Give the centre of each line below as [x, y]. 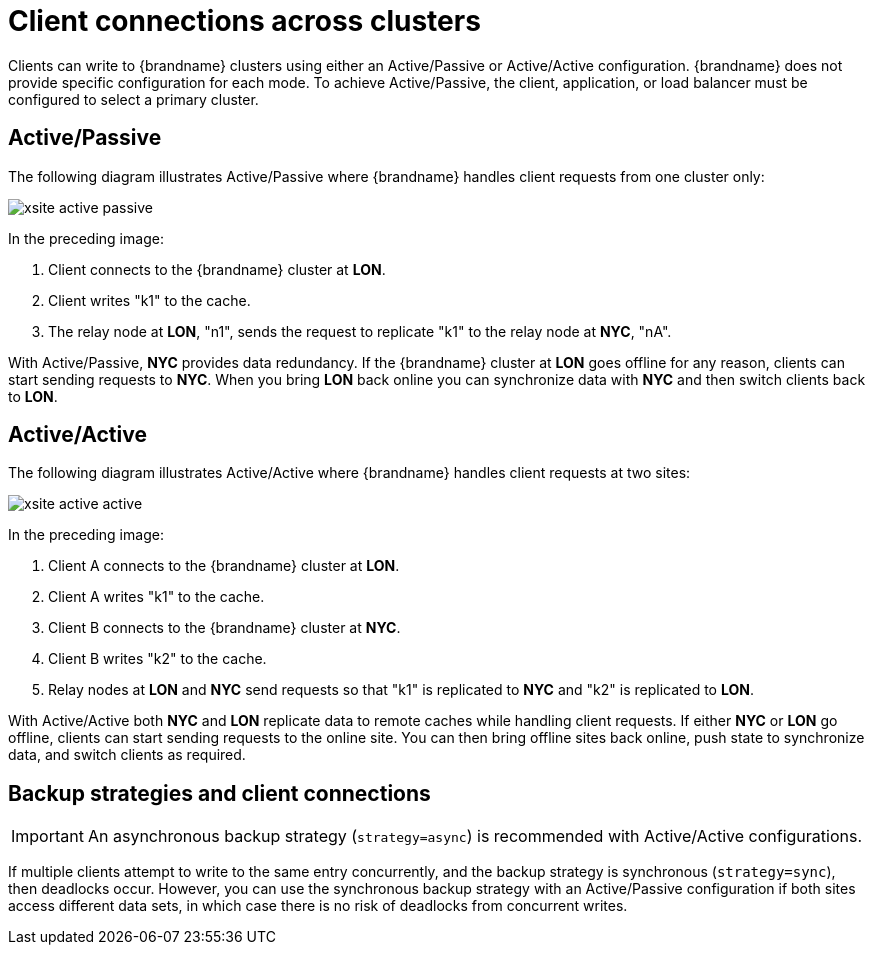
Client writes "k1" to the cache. [149, 300]
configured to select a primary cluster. [133, 99]
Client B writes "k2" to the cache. [157, 659]
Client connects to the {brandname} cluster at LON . [217, 269]
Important [47, 836]
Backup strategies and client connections [219, 793]
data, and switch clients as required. [127, 755]
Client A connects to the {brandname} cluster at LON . [224, 566]
